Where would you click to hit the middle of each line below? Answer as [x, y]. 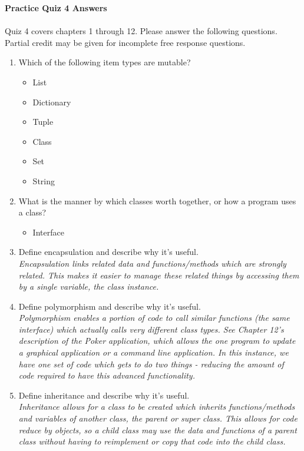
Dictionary [52, 102]
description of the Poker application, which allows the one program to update [157, 341]
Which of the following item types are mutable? [105, 62]
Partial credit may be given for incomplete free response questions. [125, 42]
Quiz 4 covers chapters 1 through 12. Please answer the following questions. [141, 31]
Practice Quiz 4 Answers [56, 8]
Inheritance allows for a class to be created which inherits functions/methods [157, 407]
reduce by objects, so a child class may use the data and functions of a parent [158, 430]
